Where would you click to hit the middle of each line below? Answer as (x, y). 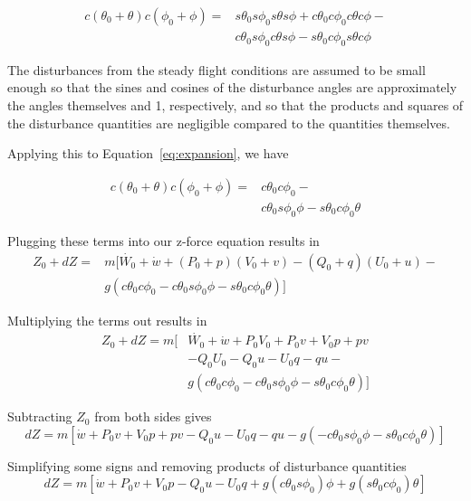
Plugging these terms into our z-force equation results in (163, 240)
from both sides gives (153, 416)
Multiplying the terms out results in (107, 320)
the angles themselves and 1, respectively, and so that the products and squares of (235, 105)
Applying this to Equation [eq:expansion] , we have (148, 153)
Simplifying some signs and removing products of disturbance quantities (207, 465)
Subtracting (40, 416)
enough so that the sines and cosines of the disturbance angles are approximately (232, 87)
